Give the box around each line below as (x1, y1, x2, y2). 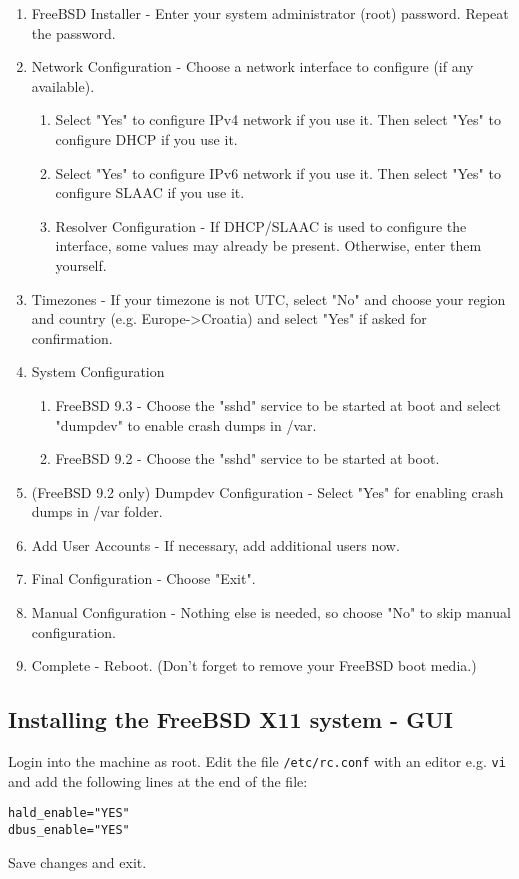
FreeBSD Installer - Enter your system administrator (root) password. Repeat (31, 3, 509, 23)
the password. (31, 22, 116, 43)
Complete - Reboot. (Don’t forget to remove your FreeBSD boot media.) (31, 655, 477, 676)
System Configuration (31, 361, 165, 382)
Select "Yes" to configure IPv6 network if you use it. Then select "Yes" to (55, 162, 501, 183)
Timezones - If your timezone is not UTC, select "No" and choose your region (31, 288, 506, 309)
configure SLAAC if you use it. (55, 182, 245, 203)
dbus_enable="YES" (8, 822, 130, 837)
